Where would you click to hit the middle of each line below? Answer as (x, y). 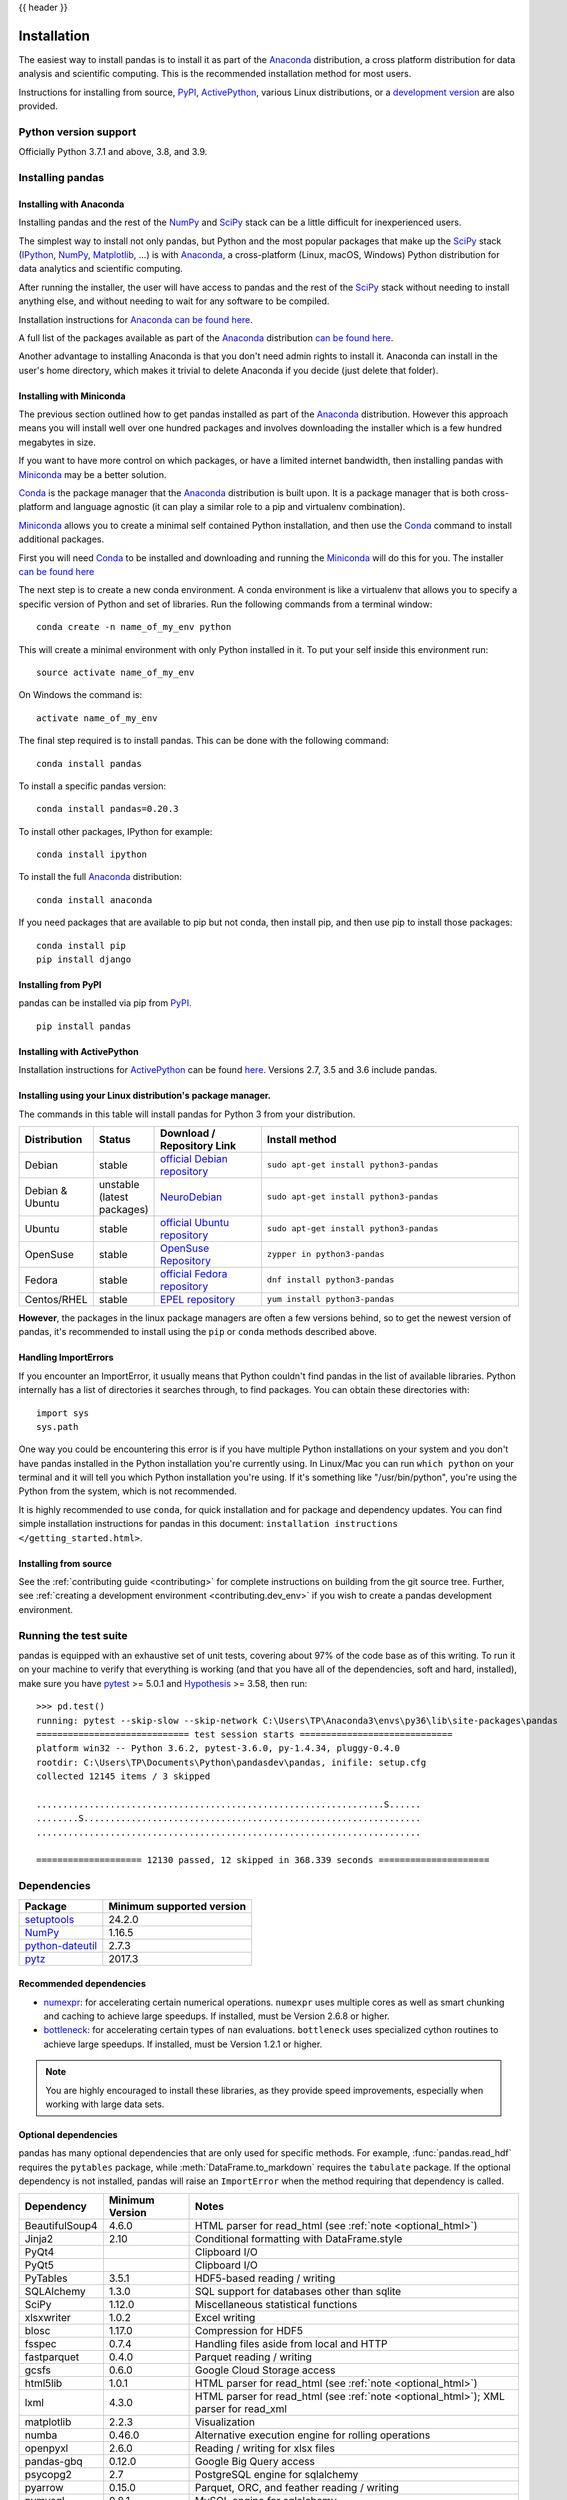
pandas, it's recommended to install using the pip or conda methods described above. (197, 1332)
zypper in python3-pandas (325, 1254)
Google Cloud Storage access (265, 2370)
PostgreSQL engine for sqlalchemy (277, 2475)
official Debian (194, 1158)
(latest (113, 1197)
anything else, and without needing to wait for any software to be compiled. (174, 301)
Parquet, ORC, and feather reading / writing (297, 2488)
